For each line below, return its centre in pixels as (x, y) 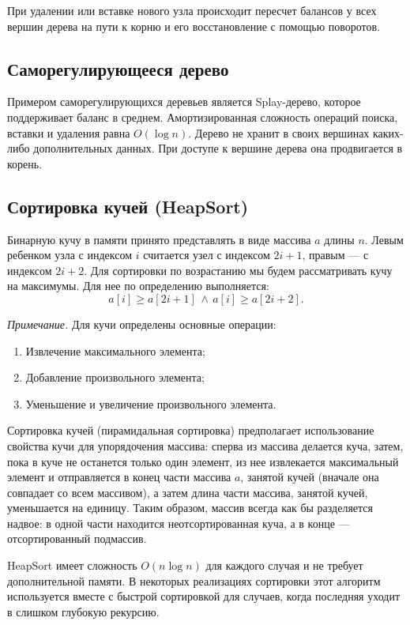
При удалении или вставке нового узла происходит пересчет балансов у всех (192, 10)
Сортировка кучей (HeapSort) (128, 206)
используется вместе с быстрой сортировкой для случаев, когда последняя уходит (204, 596)
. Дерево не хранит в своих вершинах (279, 132)
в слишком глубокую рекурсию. (83, 611)
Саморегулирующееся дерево (118, 68)
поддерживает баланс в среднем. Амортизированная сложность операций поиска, (203, 117)
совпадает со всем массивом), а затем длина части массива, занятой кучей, (188, 492)
